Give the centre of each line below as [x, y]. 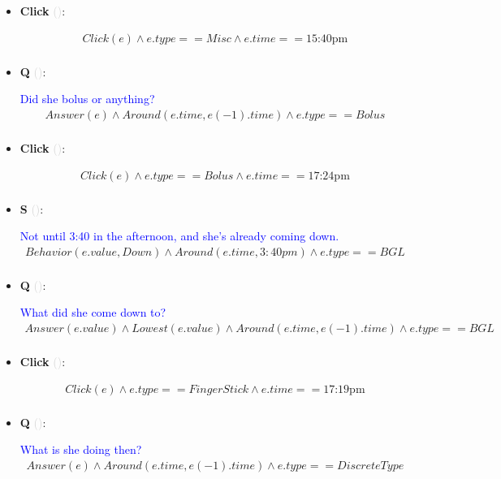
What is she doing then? [81, 449]
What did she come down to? [93, 312]
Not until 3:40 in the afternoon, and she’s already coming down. [179, 236]
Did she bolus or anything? [87, 99]
